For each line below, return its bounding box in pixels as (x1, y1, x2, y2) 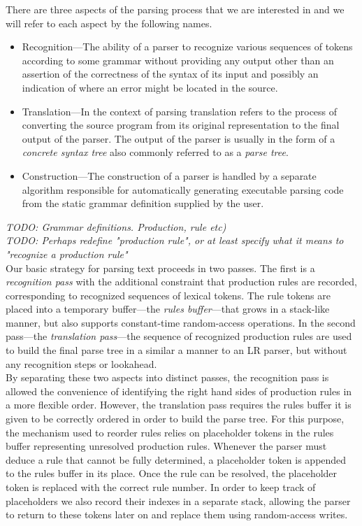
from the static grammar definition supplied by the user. (22, 196, 264, 211)
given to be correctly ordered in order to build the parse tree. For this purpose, (6, 411, 345, 426)
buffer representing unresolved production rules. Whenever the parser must (6, 439, 327, 453)
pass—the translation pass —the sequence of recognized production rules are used (6, 329, 352, 343)
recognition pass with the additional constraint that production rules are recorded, (6, 274, 357, 289)
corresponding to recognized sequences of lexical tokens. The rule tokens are (6, 287, 331, 302)
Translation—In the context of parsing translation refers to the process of (22, 104, 338, 118)
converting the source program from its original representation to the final (22, 118, 340, 132)
